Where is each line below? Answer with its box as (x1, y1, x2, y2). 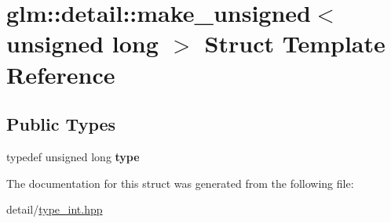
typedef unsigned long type (6, 148, 140, 164)
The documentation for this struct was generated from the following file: (6, 174, 354, 191)
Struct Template (204, 27, 386, 59)
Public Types (6, 112, 116, 136)
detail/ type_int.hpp (6, 201, 103, 218)
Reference (6, 58, 115, 90)
